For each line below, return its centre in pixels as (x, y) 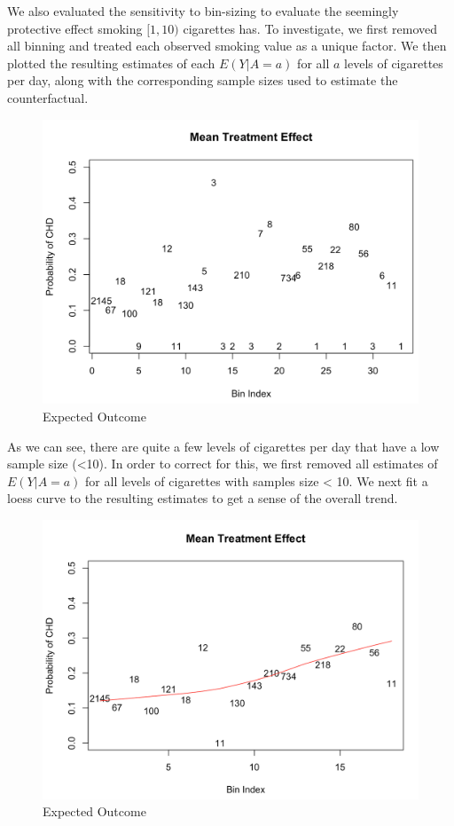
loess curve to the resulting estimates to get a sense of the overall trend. (203, 498)
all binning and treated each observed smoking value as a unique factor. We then (227, 46)
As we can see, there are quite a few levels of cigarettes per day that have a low (223, 446)
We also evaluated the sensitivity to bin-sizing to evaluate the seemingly (203, 11)
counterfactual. (48, 97)
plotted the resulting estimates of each (111, 63)
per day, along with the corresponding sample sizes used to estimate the (203, 80)
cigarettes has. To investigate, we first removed (310, 28)
